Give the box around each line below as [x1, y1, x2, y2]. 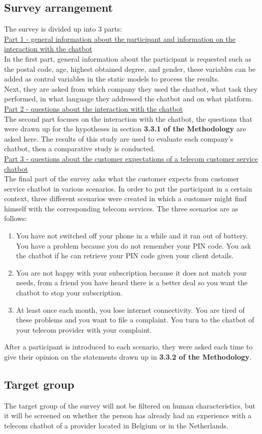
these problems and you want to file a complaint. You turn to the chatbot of [16, 314, 254, 325]
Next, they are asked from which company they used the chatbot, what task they [4, 83, 258, 94]
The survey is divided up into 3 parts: [4, 23, 122, 34]
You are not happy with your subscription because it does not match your [16, 267, 247, 278]
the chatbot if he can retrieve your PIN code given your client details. [16, 250, 234, 261]
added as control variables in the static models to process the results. [4, 73, 220, 84]
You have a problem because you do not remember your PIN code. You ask [16, 240, 251, 251]
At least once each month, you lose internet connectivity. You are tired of [16, 304, 245, 315]
